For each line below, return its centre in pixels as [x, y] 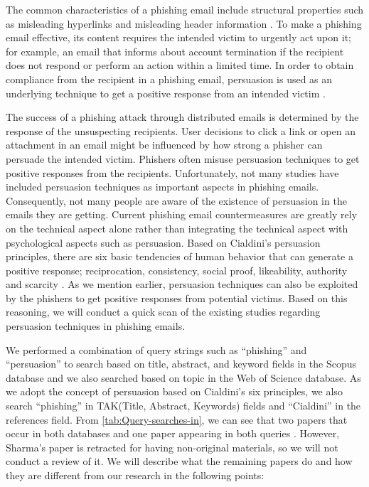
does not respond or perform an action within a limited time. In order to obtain [180, 65]
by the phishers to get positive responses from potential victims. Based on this [177, 298]
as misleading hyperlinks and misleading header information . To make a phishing [184, 23]
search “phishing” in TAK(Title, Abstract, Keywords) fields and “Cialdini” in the [183, 406]
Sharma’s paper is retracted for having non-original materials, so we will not [172, 447]
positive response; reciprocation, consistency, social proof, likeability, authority [177, 270]
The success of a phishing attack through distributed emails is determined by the [182, 117]
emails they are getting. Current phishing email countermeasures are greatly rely [182, 214]
